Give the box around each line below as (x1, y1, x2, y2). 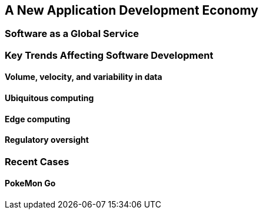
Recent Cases (5, 155, 69, 168)
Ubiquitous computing (5, 93, 94, 103)
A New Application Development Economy (5, 3, 258, 18)
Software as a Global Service (5, 28, 139, 40)
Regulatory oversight (5, 135, 89, 145)
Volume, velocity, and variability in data (5, 72, 162, 82)
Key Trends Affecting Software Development (5, 49, 214, 61)
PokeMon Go (5, 178, 56, 189)
